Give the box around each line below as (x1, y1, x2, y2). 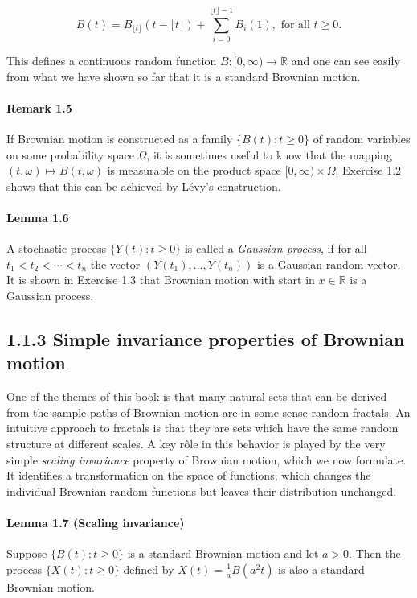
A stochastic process (6, 240, 106, 257)
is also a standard (278, 560, 365, 577)
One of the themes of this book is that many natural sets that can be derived (6, 388, 387, 405)
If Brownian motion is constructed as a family (6, 130, 233, 147)
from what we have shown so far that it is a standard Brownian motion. (6, 68, 361, 85)
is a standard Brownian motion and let (127, 545, 319, 562)
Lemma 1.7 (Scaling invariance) (6, 514, 185, 530)
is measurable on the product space (107, 162, 281, 179)
